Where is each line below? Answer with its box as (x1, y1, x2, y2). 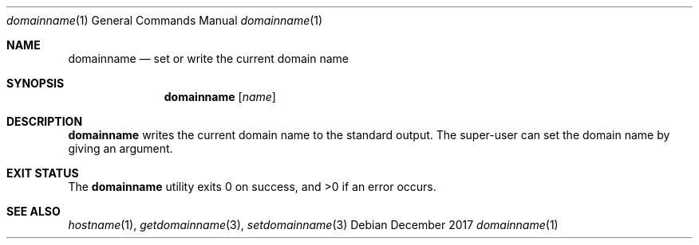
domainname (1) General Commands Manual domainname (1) (6, 14, 323, 27)
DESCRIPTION (6, 115, 83, 128)
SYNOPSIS (6, 76, 65, 90)
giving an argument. (68, 142, 173, 155)
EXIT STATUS (6, 166, 79, 180)
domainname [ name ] (164, 90, 276, 103)
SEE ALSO (6, 204, 61, 218)
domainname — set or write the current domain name (68, 52, 349, 65)
